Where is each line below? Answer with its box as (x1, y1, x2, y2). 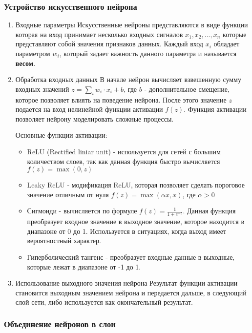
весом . (15, 58, 36, 68)
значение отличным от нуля (27, 189, 109, 199)
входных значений (15, 83, 69, 94)
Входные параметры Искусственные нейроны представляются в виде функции (15, 20, 248, 30)
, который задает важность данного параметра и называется (59, 48, 237, 58)
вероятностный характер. (27, 235, 101, 246)
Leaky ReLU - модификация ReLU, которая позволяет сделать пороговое (27, 180, 245, 190)
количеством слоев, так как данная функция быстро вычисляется (27, 156, 220, 166)
